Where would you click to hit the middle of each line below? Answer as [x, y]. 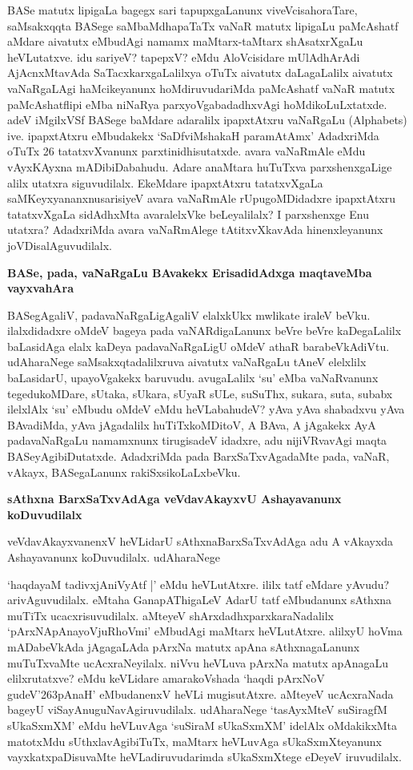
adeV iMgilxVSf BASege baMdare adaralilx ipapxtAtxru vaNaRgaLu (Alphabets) [207, 120]
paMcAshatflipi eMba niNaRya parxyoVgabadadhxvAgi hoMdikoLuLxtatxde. [197, 104]
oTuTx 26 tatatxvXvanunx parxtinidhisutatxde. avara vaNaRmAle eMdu [186, 151]
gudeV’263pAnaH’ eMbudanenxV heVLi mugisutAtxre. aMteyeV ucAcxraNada [200, 693]
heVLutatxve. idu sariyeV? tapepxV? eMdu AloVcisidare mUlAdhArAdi [184, 56]
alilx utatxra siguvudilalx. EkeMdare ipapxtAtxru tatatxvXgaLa [165, 182]
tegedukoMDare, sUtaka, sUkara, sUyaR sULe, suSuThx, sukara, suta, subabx [200, 393]
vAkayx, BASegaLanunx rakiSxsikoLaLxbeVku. [124, 472]
